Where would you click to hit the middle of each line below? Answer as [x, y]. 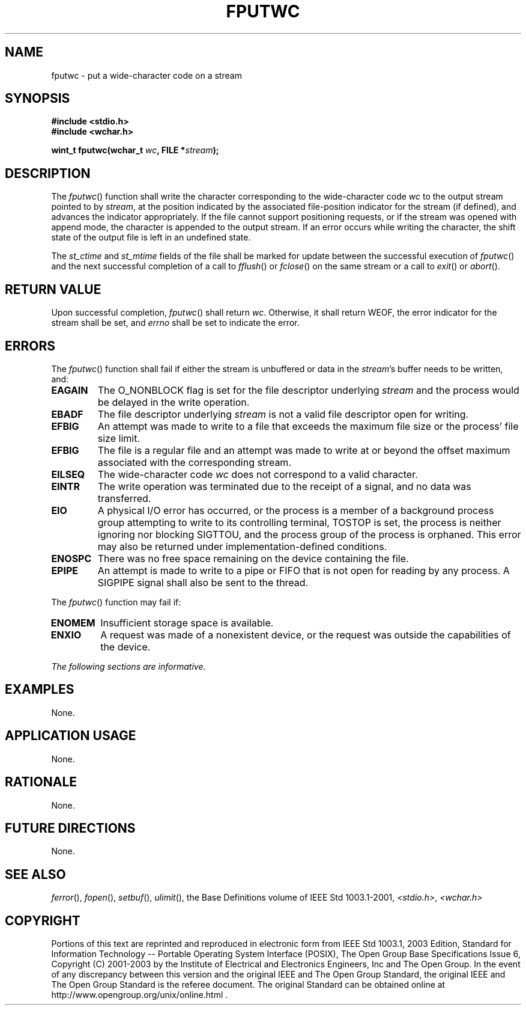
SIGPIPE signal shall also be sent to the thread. [203, 582]
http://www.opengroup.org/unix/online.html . [140, 995]
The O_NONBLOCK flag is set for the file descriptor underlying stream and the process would [308, 390]
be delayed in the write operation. [174, 402]
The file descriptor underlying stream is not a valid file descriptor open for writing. [283, 414]
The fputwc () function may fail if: [116, 602]
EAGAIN [70, 390]
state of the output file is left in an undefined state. [151, 237]
